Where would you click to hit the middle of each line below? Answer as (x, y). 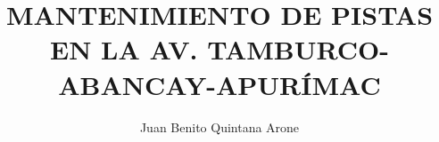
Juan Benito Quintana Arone (219, 126)
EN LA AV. (124, 49)
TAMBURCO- (298, 49)
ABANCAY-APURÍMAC (219, 84)
